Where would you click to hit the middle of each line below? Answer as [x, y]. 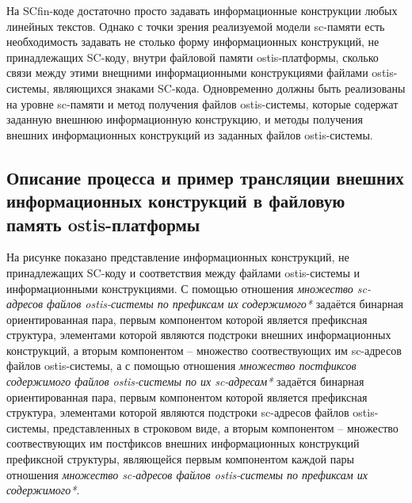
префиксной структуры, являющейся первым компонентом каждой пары [180, 459]
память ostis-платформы [103, 224]
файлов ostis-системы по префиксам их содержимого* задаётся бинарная [225, 304]
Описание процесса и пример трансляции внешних [205, 177]
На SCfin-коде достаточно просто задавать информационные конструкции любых [202, 10]
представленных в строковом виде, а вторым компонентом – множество [226, 427]
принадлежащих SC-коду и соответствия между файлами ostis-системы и [183, 272]
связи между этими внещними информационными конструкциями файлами [187, 72]
